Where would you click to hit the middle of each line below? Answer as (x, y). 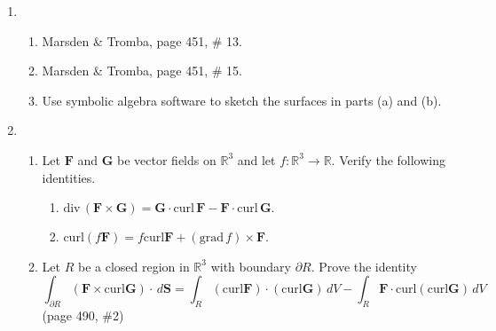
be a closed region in (134, 266)
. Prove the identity (364, 266)
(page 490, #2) (83, 315)
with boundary (251, 266)
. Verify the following (389, 159)
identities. (69, 177)
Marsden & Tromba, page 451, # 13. (142, 40)
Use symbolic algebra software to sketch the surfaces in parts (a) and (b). (242, 100)
